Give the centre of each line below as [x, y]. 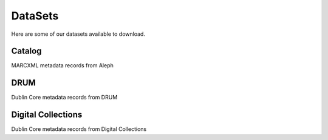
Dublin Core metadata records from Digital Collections [79, 129]
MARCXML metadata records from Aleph [62, 65]
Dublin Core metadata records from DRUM [64, 98]
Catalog [26, 51]
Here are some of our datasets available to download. [78, 34]
